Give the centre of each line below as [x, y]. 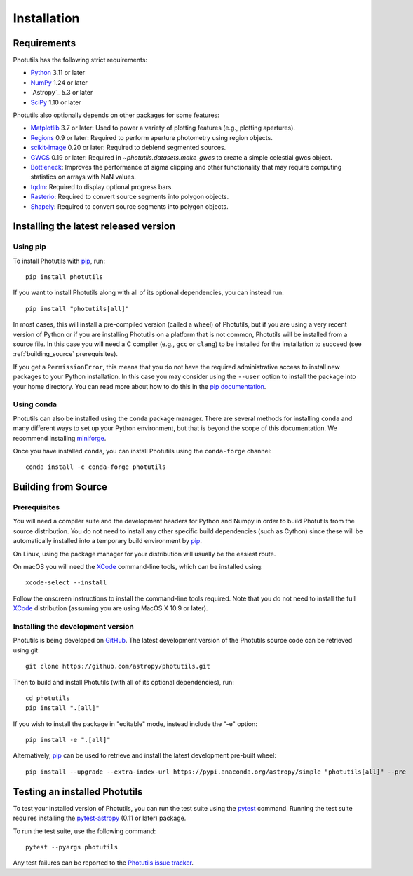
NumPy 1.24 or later [59, 82]
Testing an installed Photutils [78, 792]
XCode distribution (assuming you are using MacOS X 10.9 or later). [110, 608]
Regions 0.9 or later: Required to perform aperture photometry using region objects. [151, 137]
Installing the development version [74, 626]
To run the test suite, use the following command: [84, 831]
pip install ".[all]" [62, 708]
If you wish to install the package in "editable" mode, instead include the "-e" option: [135, 724]
